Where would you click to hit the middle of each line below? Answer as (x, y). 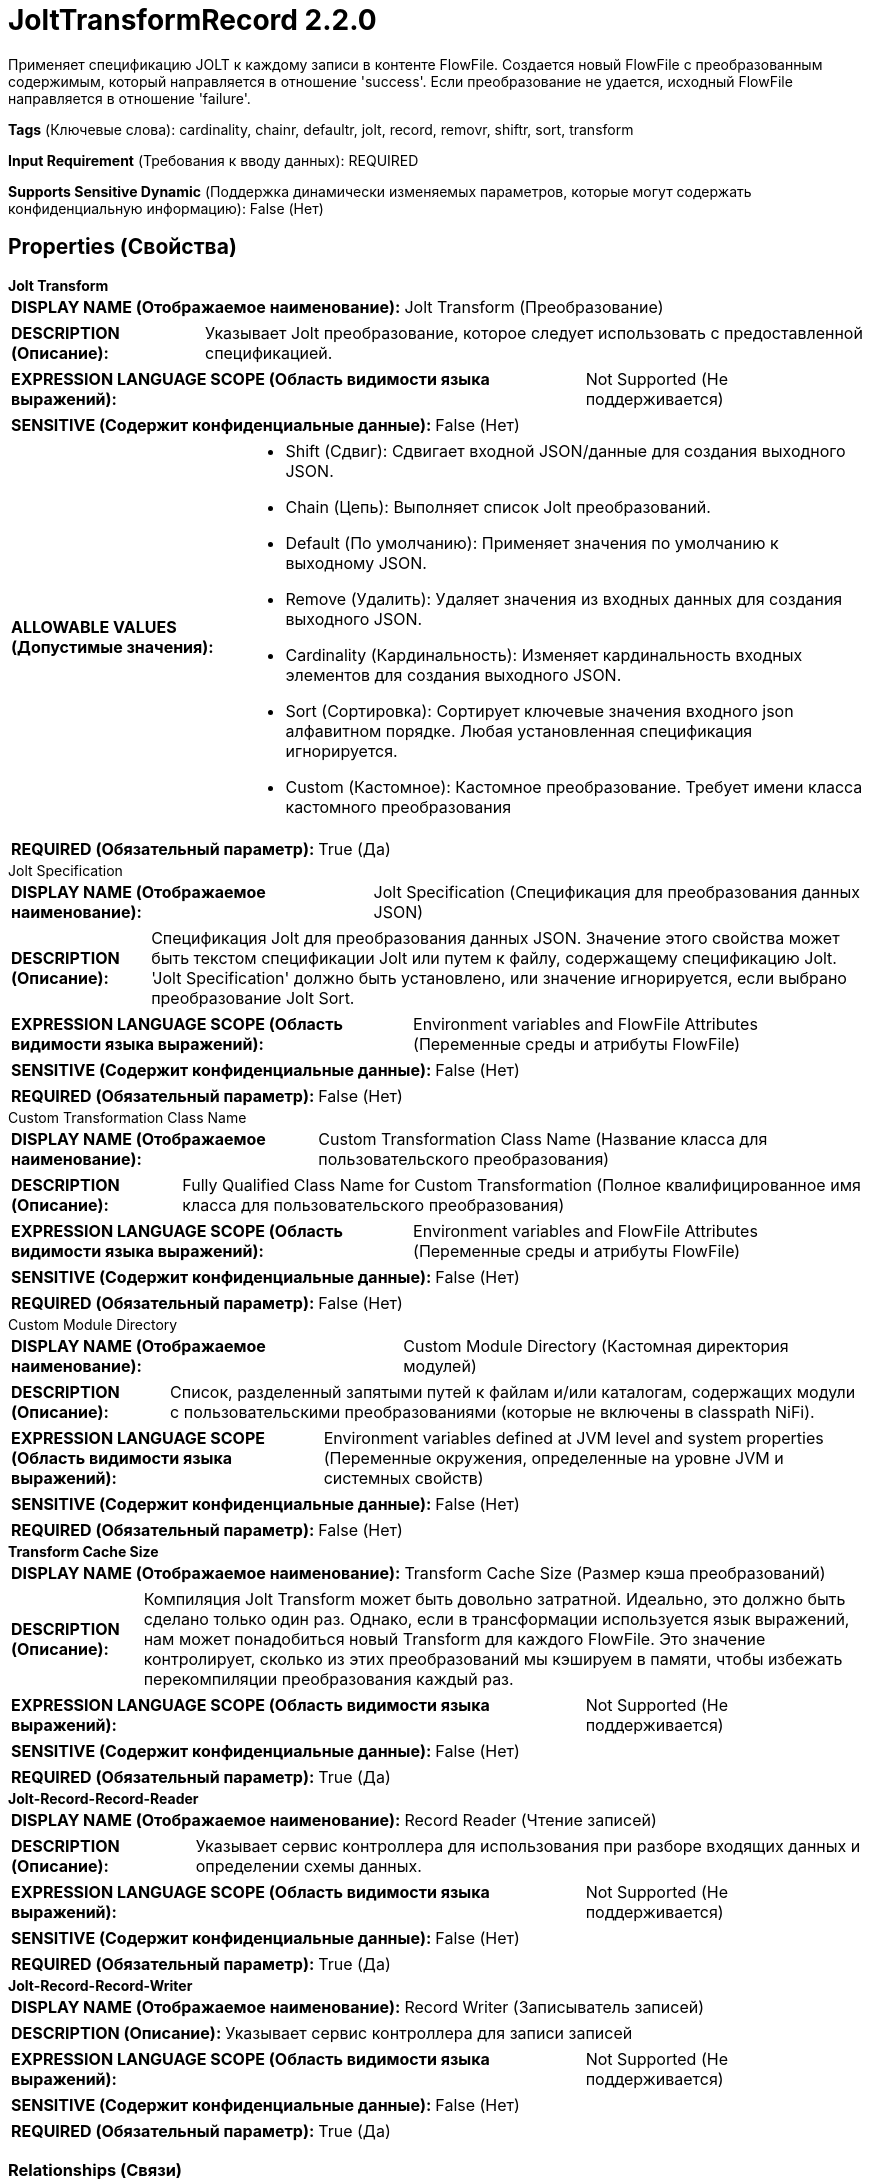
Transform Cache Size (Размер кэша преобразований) (615, 1572)
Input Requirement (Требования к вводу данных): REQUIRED (213, 160)
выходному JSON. (356, 562)
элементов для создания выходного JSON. (453, 674)
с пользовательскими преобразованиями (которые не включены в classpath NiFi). (492, 1411)
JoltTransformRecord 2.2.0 (192, 20)
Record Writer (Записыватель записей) (554, 2006)
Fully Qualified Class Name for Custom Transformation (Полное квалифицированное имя (521, 1184)
